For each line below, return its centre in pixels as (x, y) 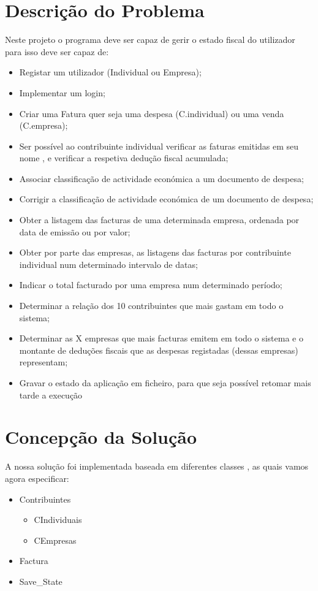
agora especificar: (37, 478)
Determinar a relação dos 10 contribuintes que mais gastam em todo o (151, 306)
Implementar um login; (62, 92)
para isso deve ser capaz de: (57, 51)
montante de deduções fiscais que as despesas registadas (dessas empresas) (159, 350)
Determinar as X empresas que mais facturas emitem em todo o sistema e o (161, 338)
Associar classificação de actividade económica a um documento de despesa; (161, 178)
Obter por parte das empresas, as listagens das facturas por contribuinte (155, 252)
